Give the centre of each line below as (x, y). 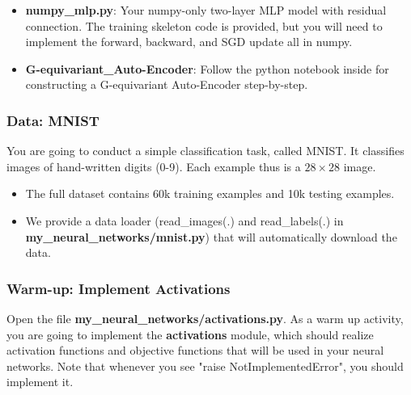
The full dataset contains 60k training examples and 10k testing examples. (210, 193)
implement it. (40, 382)
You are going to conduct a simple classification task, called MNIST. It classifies (205, 151)
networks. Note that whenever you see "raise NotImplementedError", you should (205, 366)
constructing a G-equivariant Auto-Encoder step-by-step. (167, 84)
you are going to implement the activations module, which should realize (190, 334)
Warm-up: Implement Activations (119, 288)
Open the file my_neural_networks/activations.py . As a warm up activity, (205, 318)
